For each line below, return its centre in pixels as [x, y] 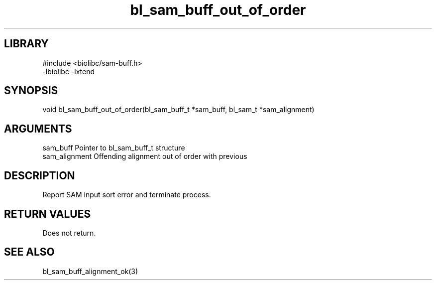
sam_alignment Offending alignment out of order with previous [145, 156]
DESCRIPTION [40, 175]
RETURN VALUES [48, 214]
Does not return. [69, 233]
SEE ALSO [29, 252]
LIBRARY [26, 44]
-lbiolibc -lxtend [69, 71]
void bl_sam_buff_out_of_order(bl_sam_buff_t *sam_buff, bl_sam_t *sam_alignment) [178, 110]
